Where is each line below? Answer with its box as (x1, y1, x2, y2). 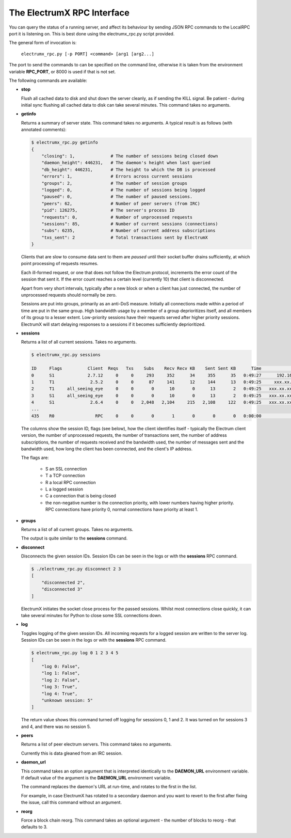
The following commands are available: (9, 78, 87, 83)
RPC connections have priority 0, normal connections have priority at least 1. (45, 506, 198, 512)
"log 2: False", (41, 677, 80, 683)
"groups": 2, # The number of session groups (41, 180, 188, 186)
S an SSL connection (45, 466, 87, 472)
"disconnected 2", (41, 580, 85, 585)
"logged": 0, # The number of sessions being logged (41, 187, 206, 192)
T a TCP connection (45, 473, 85, 478)
